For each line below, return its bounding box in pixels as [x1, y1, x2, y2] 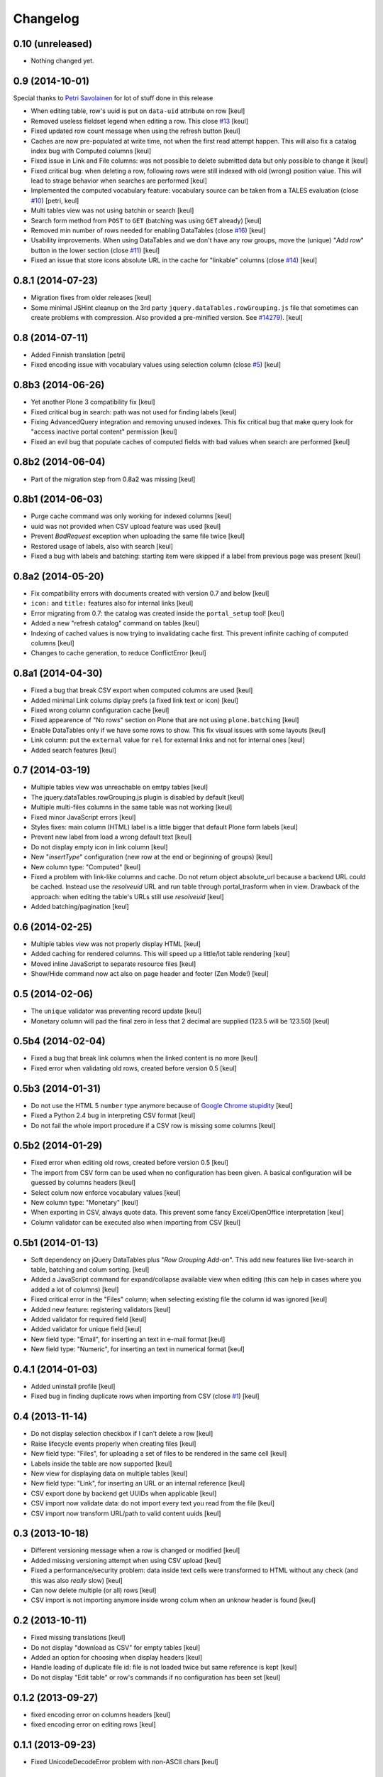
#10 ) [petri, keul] [30, 196, 79, 205]
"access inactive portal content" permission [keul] [30, 427, 177, 436]
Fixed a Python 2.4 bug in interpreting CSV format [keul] [30, 1111, 196, 1120]
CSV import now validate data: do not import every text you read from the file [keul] [30, 1499, 275, 1508]
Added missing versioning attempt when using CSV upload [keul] [30, 1556, 221, 1564]
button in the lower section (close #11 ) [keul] [30, 246, 160, 254]
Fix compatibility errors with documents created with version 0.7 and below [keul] [30, 589, 270, 597]
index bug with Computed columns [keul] [30, 146, 152, 155]
